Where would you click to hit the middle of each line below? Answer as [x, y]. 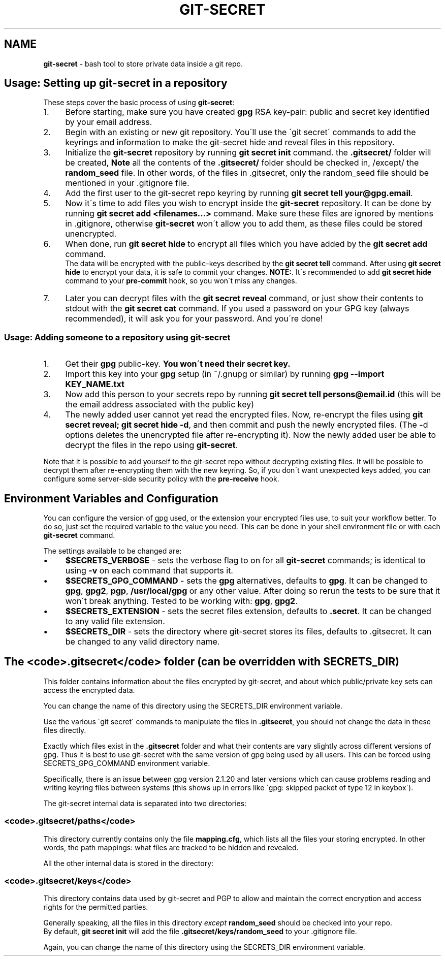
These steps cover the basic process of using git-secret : [139, 103]
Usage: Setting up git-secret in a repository [116, 83]
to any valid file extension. [115, 621]
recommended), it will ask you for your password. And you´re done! [194, 319]
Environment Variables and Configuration [111, 498]
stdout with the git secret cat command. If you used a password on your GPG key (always [237, 309]
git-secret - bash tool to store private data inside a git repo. [143, 63]
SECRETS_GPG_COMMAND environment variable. [127, 763]
